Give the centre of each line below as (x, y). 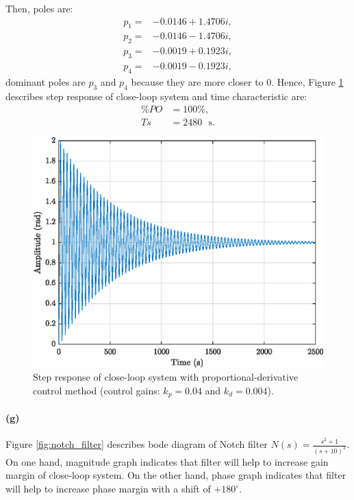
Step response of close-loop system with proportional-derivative (166, 377)
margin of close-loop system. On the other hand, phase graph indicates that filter (176, 475)
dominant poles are (46, 81)
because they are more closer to (197, 81)
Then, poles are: (39, 8)
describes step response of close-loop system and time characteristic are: (156, 96)
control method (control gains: (97, 390)
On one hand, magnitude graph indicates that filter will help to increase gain (167, 461)
